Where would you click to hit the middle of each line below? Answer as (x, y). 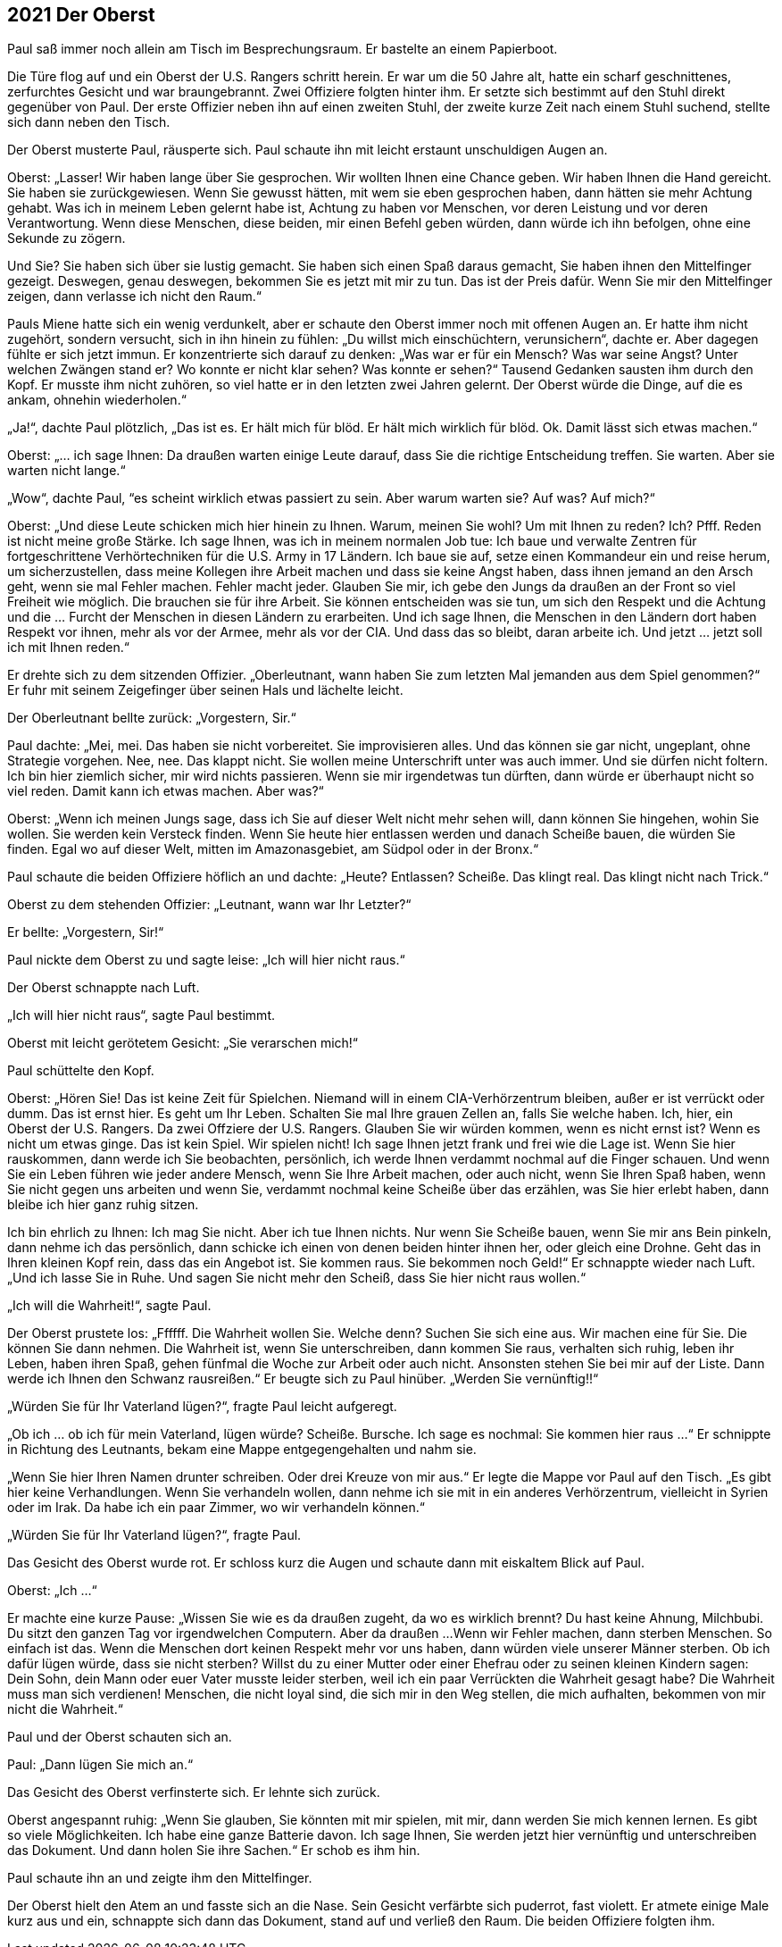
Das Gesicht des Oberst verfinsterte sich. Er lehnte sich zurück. (194, 1792)
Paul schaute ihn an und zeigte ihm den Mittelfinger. (160, 1878)
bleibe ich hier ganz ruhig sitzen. (103, 1205)
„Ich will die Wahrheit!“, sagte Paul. (109, 1306)
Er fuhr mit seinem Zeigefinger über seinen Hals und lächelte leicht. (205, 690)
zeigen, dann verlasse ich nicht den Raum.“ (134, 297)
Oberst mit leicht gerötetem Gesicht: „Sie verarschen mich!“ (183, 1043)
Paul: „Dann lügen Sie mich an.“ (100, 1765)
